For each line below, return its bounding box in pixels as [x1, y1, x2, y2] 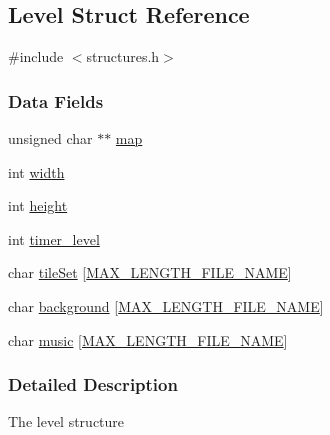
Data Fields [8, 88, 104, 113]
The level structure [8, 411, 125, 432]
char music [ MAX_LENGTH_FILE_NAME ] [8, 329, 288, 350]
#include [8, 46, 64, 67]
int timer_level [8, 228, 100, 249]
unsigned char [8, 128, 93, 149]
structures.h [86, 46, 160, 67]
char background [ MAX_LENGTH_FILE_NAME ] [8, 295, 324, 316]
